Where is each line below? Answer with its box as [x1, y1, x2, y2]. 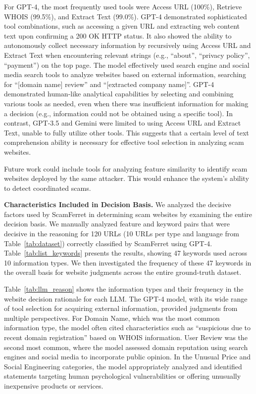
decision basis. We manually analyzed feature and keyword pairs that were [4, 219, 230, 229]
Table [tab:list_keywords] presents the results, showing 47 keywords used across [4, 248, 248, 258]
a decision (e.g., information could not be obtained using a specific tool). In [4, 108, 233, 118]
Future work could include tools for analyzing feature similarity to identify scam [4, 163, 248, 174]
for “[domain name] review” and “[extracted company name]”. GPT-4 [4, 79, 214, 89]
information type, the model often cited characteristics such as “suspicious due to [4, 322, 251, 333]
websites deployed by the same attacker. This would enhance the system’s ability [4, 173, 249, 183]
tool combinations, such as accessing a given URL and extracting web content [4, 21, 240, 31]
